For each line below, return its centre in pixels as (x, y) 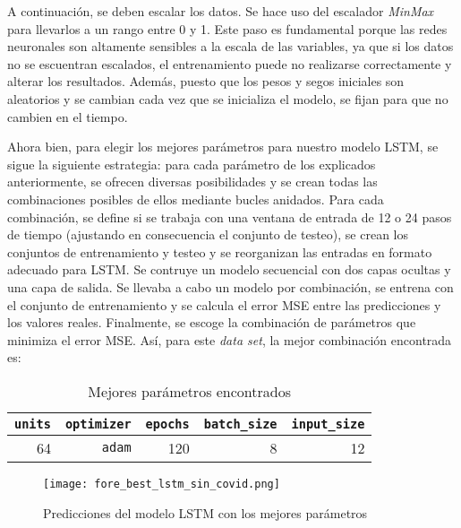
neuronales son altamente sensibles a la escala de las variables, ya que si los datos (230, 46)
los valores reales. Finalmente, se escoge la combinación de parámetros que (212, 322)
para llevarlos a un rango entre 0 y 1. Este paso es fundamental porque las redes (227, 28)
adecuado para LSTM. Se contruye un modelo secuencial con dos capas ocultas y (229, 269)
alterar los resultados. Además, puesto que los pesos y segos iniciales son (206, 81)
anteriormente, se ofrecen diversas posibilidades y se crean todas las (192, 182)
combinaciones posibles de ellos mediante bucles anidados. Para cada (196, 199)
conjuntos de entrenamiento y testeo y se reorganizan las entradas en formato (220, 251)
